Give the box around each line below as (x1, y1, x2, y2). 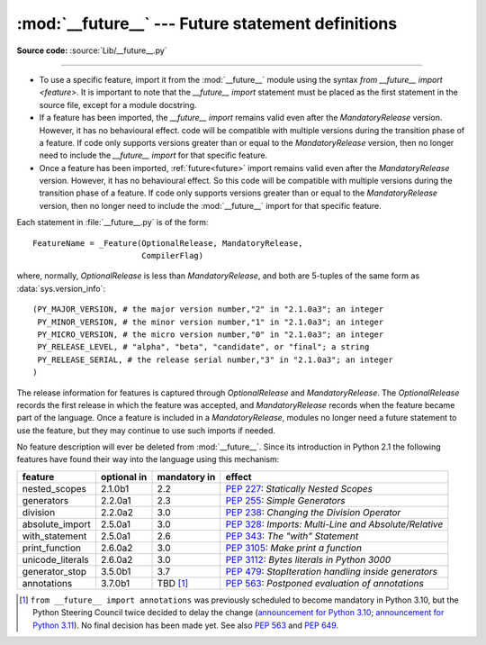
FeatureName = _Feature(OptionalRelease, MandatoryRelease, (32, 238, 303, 248)
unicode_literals (22, 553, 89, 566)
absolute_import (22, 518, 91, 531)
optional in (100, 470, 148, 483)
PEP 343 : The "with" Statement (225, 530, 359, 542)
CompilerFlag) (140, 250, 204, 261)
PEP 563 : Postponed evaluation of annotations (225, 577, 425, 589)
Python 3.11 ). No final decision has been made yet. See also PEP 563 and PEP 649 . (32, 620, 339, 631)
